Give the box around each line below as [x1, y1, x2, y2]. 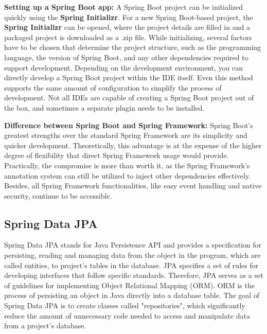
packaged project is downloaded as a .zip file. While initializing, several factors [4, 31, 252, 42]
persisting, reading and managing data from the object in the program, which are [4, 250, 261, 260]
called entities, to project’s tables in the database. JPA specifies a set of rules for [4, 259, 259, 270]
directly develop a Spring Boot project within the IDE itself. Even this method [4, 72, 253, 83]
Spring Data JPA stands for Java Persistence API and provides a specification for [4, 239, 262, 250]
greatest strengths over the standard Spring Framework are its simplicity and [4, 130, 247, 140]
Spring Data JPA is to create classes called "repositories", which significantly [4, 300, 245, 311]
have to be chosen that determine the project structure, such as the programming [4, 42, 261, 52]
